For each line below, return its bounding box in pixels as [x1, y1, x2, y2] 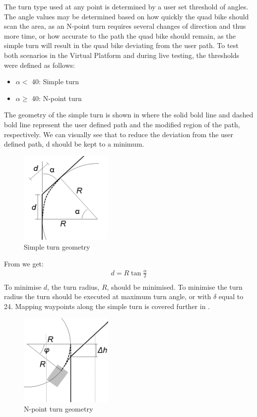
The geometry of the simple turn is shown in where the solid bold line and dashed [4, 109, 254, 120]
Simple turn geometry [24, 241, 90, 252]
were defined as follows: [4, 59, 75, 70]
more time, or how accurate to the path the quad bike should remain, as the [4, 30, 236, 41]
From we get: [4, 258, 44, 268]
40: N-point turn [32, 93, 82, 103]
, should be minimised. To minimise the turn [107, 281, 243, 292]
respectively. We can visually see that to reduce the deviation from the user [4, 129, 234, 139]
